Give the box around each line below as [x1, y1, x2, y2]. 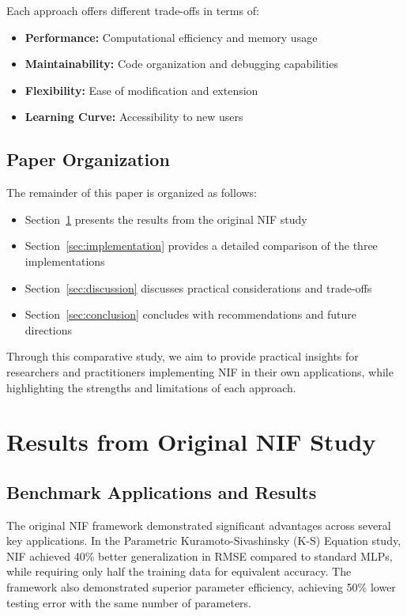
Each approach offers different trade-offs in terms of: [6, 2, 259, 18]
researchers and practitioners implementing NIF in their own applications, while [6, 363, 394, 380]
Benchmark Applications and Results [6, 479, 317, 504]
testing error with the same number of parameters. [6, 594, 252, 610]
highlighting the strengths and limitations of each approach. [6, 379, 296, 395]
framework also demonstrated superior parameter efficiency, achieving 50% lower [6, 579, 396, 595]
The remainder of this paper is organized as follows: [6, 184, 258, 201]
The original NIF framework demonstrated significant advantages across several [6, 516, 391, 533]
